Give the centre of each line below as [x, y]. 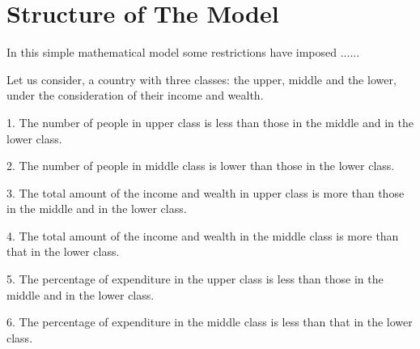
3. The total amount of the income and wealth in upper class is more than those [206, 192]
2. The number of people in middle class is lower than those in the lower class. [201, 166]
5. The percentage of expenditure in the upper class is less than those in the [195, 279]
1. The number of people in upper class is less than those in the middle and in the [210, 122]
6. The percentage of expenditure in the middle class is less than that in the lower [210, 322]
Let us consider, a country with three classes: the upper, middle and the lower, [202, 79]
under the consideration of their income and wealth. [135, 95]
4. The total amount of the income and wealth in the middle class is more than [203, 235]
